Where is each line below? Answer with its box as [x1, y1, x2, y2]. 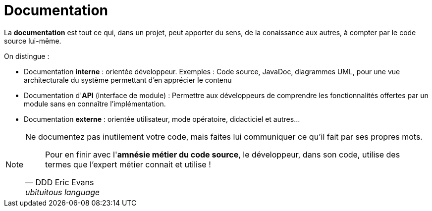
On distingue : [4, 52, 50, 60]
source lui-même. [4, 36, 61, 45]
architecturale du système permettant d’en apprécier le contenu [24, 75, 232, 84]
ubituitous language [25, 187, 100, 197]
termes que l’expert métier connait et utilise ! [45, 159, 211, 169]
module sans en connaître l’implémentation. [24, 99, 166, 108]
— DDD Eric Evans [25, 177, 94, 187]
